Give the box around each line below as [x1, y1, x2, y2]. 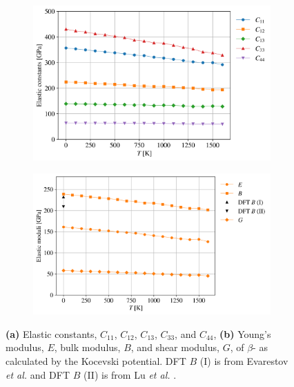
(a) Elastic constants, [6, 326, 97, 341]
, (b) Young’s [213, 326, 271, 341]
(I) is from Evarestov [199, 354, 288, 368]
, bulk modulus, [54, 340, 121, 355]
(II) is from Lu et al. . [83, 367, 177, 381]
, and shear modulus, [130, 340, 219, 355]
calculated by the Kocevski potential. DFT [6, 354, 186, 368]
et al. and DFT [6, 367, 70, 381]
